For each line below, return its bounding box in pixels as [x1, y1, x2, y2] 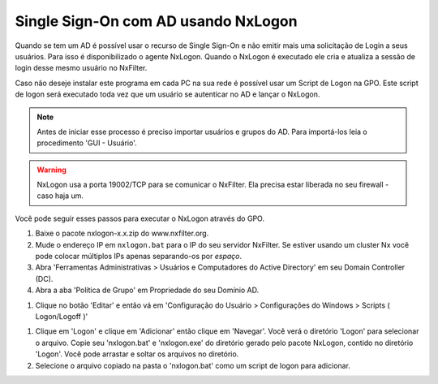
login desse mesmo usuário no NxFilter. [15, 63, 148, 73]
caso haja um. [36, 191, 84, 201]
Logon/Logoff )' [35, 311, 88, 321]
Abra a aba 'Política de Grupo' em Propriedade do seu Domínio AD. [35, 285, 260, 296]
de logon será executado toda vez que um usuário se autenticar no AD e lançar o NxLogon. [15, 89, 320, 99]
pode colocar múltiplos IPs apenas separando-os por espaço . [35, 252, 243, 261]
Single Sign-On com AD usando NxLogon [15, 12, 298, 30]
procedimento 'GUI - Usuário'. [36, 138, 137, 148]
